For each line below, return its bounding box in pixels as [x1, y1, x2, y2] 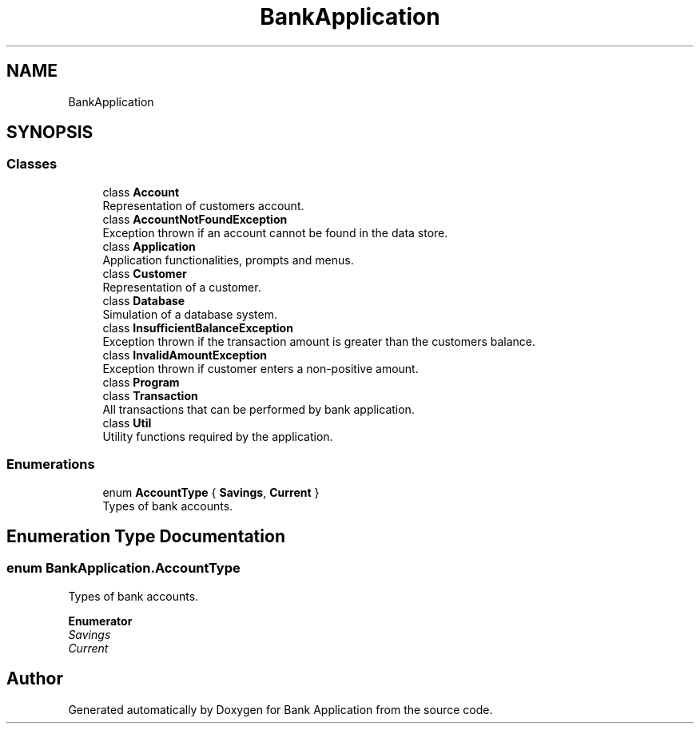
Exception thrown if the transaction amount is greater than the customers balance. [102, 334, 536, 348]
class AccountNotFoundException [102, 212, 288, 226]
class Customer [102, 266, 187, 280]
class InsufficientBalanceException [102, 320, 293, 335]
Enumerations [6, 456, 95, 473]
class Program [102, 375, 180, 389]
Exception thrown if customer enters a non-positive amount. [102, 361, 419, 375]
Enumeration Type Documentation [6, 526, 285, 546]
